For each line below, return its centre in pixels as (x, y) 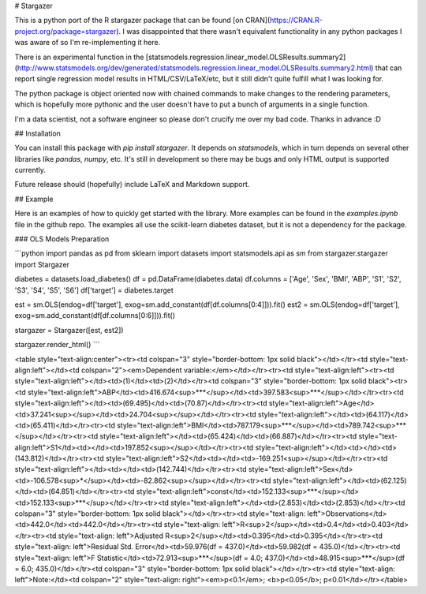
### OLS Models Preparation (62, 239)
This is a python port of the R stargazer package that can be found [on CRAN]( (142, 21)
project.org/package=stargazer (65, 31)
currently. (30, 170)
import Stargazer (42, 264)
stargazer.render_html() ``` (57, 345)
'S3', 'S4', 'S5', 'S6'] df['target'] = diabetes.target (94, 290)
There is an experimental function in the (79, 57)
